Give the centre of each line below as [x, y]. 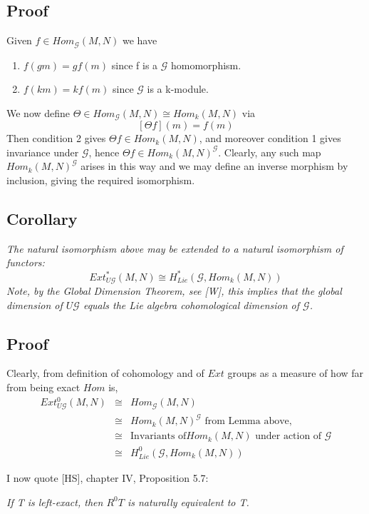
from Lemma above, [248, 422]
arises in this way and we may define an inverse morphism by [214, 166]
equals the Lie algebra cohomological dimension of [191, 304]
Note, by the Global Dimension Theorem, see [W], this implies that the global [174, 291]
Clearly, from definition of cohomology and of [105, 373]
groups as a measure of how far [296, 373]
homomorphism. [206, 65]
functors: [26, 262]
